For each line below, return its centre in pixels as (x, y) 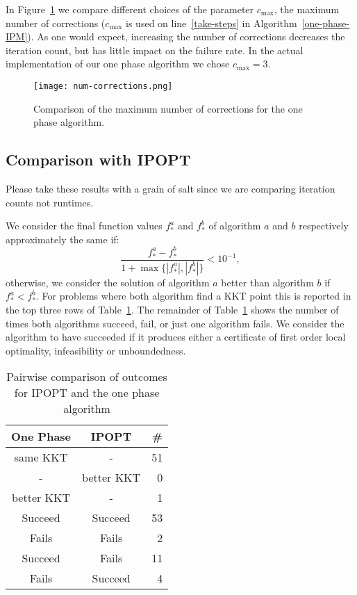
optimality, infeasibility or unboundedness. (96, 350)
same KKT (41, 457)
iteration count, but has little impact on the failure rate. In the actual (155, 50)
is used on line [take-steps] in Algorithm (211, 23)
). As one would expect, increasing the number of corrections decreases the (186, 36)
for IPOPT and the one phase (87, 393)
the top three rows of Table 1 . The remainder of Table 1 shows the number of (172, 309)
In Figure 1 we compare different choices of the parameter (130, 9)
